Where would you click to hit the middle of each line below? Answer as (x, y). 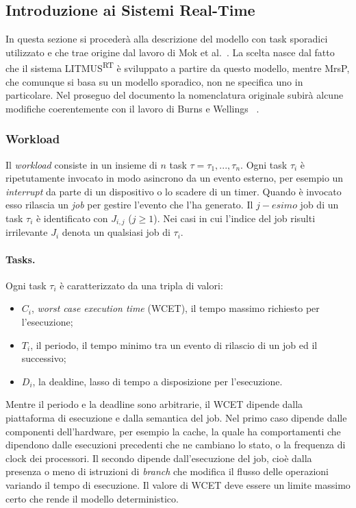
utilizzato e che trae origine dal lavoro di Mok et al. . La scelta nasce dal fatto (170, 52)
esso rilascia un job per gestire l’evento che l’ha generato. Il (129, 205)
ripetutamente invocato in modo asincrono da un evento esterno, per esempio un (175, 178)
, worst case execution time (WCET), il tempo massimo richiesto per (175, 308)
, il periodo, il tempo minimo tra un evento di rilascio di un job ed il (174, 344)
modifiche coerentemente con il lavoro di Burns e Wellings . (132, 108)
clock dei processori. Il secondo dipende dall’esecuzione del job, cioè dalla (159, 458)
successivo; (44, 358)
